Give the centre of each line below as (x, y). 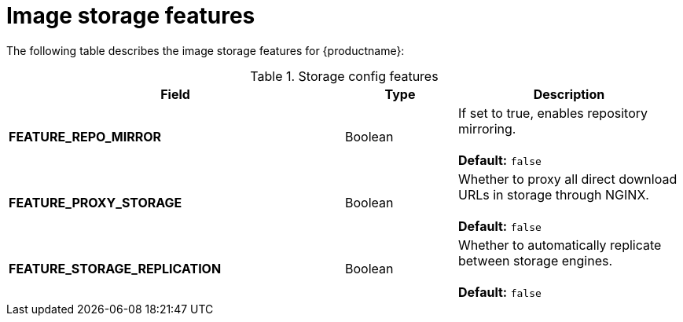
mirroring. (487, 128)
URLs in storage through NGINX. (553, 194)
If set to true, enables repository (553, 113)
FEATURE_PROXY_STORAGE (95, 202)
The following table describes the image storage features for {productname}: (206, 50)
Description (569, 94)
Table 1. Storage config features (344, 76)
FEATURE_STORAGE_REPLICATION (115, 268)
